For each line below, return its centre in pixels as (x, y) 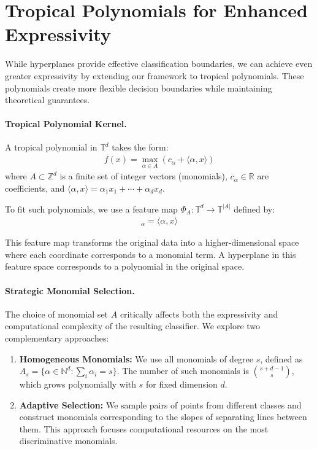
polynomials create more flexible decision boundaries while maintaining (139, 88)
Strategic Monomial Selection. (70, 290)
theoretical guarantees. (48, 100)
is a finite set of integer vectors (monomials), (143, 176)
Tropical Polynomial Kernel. (66, 124)
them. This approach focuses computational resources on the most (144, 428)
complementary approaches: (57, 338)
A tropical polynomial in (51, 147)
